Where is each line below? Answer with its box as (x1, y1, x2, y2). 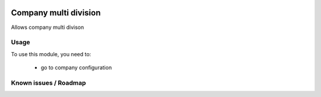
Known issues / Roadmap (11, 79, 86, 87)
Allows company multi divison (11, 24, 84, 31)
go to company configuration (40, 64, 112, 71)
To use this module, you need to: (11, 50, 92, 57)
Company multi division (11, 8, 101, 18)
